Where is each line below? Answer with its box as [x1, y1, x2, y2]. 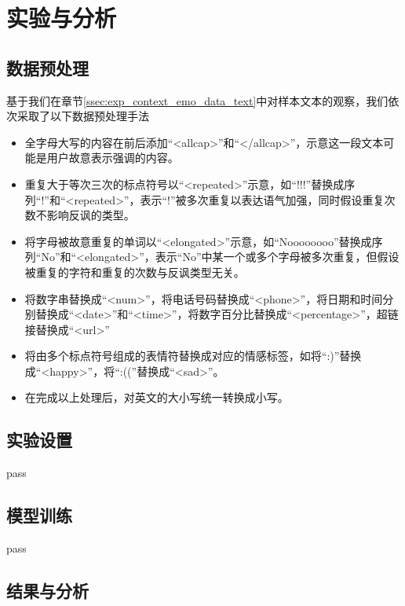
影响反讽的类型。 [46, 207, 135, 223]
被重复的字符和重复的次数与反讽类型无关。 [24, 263, 245, 280]
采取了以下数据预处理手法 [16, 108, 149, 124]
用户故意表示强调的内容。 [46, 149, 179, 166]
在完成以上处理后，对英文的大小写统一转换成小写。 [24, 389, 289, 406]
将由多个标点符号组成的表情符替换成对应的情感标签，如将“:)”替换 [24, 347, 362, 364]
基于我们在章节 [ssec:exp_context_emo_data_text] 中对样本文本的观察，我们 [6, 92, 389, 108]
